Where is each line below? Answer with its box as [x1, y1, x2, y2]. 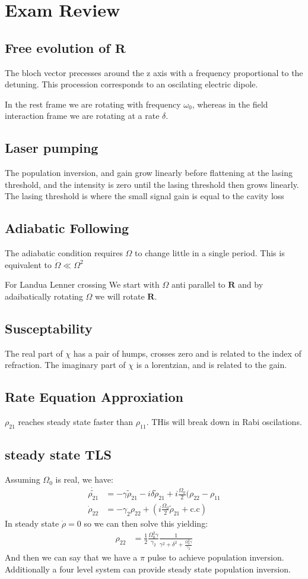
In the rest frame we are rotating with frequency [5, 97, 181, 110]
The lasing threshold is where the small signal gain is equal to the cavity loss [5, 190, 284, 202]
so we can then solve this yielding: [84, 517, 208, 529]
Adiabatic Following [5, 219, 129, 237]
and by [238, 278, 263, 291]
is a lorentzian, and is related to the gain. [136, 358, 287, 371]
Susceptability [5, 319, 93, 337]
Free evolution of [5, 38, 110, 56]
